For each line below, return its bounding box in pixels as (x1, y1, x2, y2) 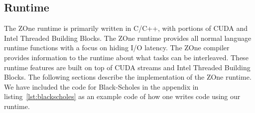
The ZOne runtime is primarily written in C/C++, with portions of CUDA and (4, 23, 248, 33)
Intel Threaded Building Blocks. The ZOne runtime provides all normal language (4, 32, 252, 43)
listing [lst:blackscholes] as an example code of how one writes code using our (4, 91, 241, 102)
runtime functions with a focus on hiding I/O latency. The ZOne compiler (4, 42, 230, 53)
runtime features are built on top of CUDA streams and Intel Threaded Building (4, 62, 251, 72)
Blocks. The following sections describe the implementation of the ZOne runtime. (4, 72, 252, 82)
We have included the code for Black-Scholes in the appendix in (4, 81, 199, 92)
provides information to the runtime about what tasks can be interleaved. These (4, 52, 249, 62)
